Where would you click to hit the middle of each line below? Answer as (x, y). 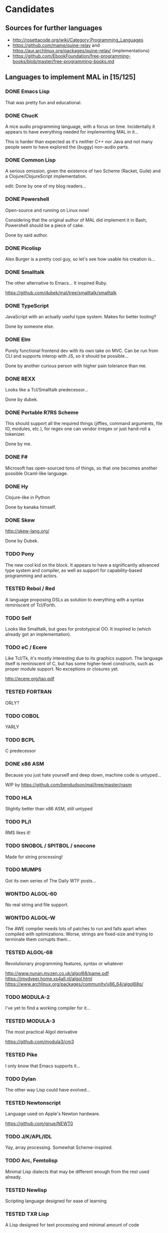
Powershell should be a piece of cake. (45, 225)
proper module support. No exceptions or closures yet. (62, 669)
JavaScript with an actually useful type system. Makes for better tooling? (81, 317)
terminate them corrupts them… (38, 939)
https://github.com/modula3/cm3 (40, 1042)
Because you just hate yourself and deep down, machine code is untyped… (83, 775)
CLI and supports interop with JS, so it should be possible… (67, 356)
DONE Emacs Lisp (27, 92)
